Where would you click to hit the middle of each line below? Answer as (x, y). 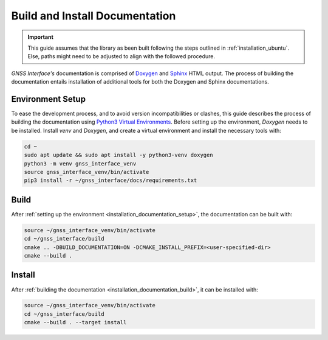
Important (41, 37)
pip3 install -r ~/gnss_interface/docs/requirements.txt (111, 181)
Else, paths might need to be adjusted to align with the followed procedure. (121, 56)
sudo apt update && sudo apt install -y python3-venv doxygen (118, 155)
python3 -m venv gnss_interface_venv (80, 163)
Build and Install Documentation (94, 16)
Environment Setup (49, 99)
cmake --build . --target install (75, 322)
